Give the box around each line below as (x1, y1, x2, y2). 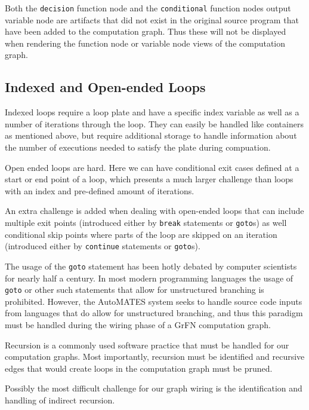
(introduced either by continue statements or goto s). (5, 240, 200, 252)
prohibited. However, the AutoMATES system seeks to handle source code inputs (5, 295, 302, 307)
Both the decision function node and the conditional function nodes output (5, 2, 291, 14)
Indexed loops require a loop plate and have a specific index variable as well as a (5, 106, 299, 118)
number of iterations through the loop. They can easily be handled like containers (5, 117, 304, 130)
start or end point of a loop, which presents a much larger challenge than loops (5, 173, 293, 185)
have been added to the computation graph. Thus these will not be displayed (5, 25, 286, 38)
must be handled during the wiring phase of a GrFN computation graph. (5, 318, 271, 331)
